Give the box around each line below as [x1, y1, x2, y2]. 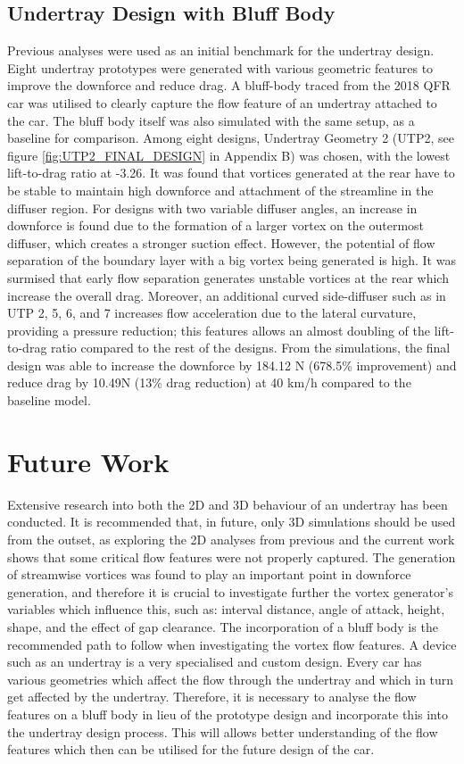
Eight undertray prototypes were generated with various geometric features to [7, 58, 434, 77]
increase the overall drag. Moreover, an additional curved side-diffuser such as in [7, 286, 446, 304]
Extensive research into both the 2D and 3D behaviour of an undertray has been [7, 494, 448, 513]
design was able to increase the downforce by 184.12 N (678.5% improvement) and [7, 355, 457, 374]
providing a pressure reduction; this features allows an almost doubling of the [7, 320, 430, 339]
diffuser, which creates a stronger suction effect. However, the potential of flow [7, 233, 435, 252]
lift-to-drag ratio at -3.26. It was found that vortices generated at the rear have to [7, 163, 455, 182]
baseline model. [7, 391, 91, 410]
